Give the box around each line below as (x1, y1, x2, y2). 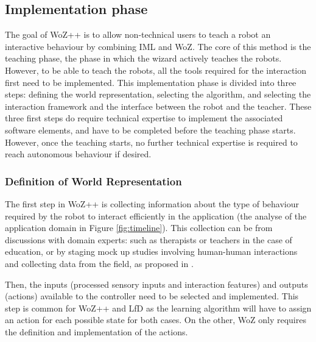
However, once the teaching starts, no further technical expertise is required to (5, 135, 298, 148)
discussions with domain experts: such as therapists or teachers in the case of (5, 233, 292, 246)
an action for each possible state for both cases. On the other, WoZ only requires (5, 313, 306, 326)
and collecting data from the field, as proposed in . (5, 257, 194, 269)
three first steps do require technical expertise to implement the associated (5, 112, 283, 124)
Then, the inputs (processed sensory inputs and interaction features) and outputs (5, 277, 308, 290)
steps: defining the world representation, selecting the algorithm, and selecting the (5, 88, 311, 101)
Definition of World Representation (5, 173, 182, 188)
